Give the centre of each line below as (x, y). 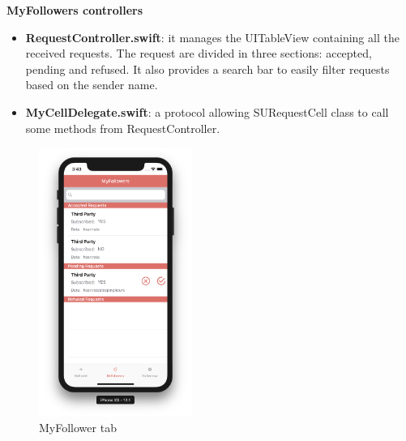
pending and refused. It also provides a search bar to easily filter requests (207, 69)
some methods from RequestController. (123, 128)
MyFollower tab (78, 428)
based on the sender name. (92, 85)
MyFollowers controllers (75, 10)
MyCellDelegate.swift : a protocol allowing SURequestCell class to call (207, 111)
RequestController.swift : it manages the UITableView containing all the (212, 37)
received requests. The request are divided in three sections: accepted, (199, 53)
